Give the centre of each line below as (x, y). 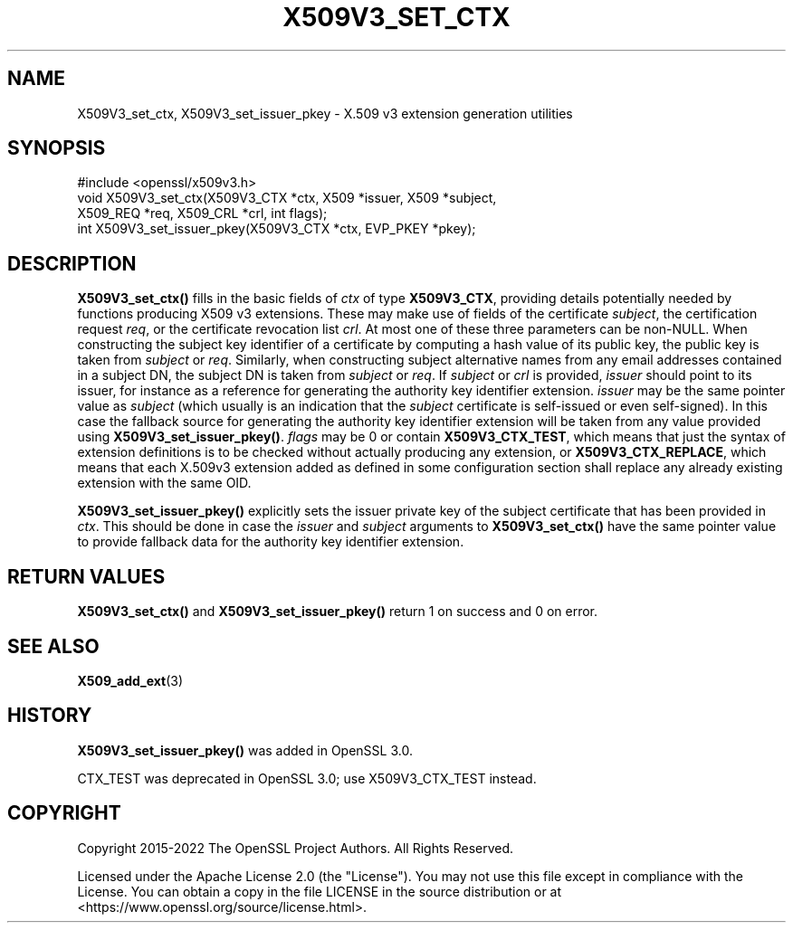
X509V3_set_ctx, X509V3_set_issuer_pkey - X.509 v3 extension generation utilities (325, 113)
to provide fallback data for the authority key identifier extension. (271, 542)
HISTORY (50, 716)
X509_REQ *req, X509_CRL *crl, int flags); (202, 214)
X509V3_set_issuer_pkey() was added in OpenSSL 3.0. (245, 750)
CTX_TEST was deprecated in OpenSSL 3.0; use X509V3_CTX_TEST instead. (307, 778)
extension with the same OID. (164, 483)
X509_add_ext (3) (130, 680)
